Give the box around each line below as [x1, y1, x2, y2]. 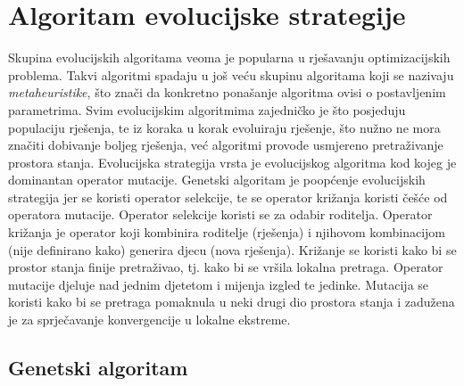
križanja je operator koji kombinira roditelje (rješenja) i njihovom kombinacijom [8, 223, 445, 242]
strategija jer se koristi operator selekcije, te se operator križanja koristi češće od [8, 187, 448, 206]
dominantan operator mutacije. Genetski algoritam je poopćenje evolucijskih [8, 170, 426, 189]
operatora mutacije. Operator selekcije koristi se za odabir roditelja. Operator [8, 205, 433, 224]
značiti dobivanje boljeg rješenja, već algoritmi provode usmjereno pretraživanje [8, 136, 443, 154]
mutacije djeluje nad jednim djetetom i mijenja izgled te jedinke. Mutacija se [8, 275, 429, 293]
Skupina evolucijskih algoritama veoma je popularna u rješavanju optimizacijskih [8, 48, 451, 67]
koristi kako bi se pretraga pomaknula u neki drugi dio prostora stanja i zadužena [8, 292, 455, 311]
